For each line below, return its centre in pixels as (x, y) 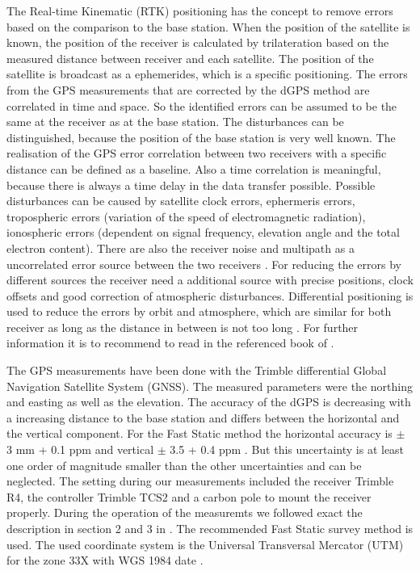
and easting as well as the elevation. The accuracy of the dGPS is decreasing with (209, 402)
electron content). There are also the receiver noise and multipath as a (181, 248)
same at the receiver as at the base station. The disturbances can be (175, 122)
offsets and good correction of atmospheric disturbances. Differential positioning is (210, 295)
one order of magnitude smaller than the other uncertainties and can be (184, 465)
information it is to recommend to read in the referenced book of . (170, 343)
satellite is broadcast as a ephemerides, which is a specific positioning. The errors (207, 74)
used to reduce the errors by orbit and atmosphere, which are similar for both (199, 311)
